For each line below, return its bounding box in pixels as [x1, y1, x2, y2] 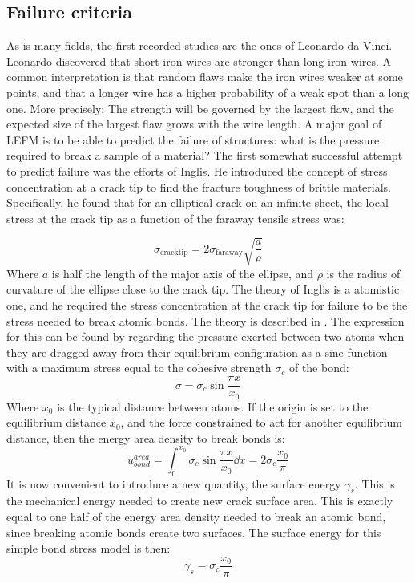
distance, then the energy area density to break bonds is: [6, 429, 285, 446]
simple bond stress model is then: [6, 540, 171, 557]
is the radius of [326, 265, 401, 281]
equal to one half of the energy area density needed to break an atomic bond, [6, 508, 386, 525]
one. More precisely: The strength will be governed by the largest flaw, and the [6, 99, 394, 116]
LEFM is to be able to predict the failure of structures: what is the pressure [6, 131, 380, 148]
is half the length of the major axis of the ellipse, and [51, 265, 314, 281]
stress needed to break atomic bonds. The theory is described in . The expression [6, 312, 405, 329]
